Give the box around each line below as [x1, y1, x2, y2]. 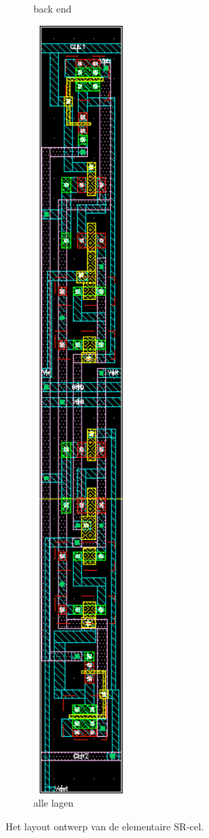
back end [33, 1, 72, 15]
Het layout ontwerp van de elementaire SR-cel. [6, 818, 204, 833]
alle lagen [33, 795, 74, 810]
